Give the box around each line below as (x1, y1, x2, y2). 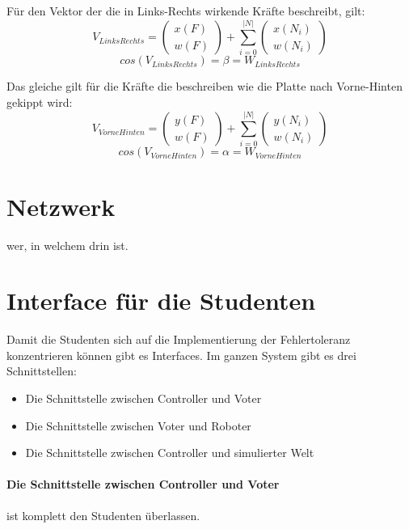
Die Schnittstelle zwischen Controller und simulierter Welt (25, 444, 314, 461)
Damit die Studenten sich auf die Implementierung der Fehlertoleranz (6, 331, 351, 348)
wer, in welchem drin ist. (6, 236, 129, 253)
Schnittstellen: (6, 362, 77, 379)
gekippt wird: (6, 93, 73, 110)
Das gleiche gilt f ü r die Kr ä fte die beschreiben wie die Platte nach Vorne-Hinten (6, 78, 403, 95)
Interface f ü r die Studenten (6, 284, 316, 317)
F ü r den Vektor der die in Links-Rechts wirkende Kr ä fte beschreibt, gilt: (6, 2, 365, 19)
